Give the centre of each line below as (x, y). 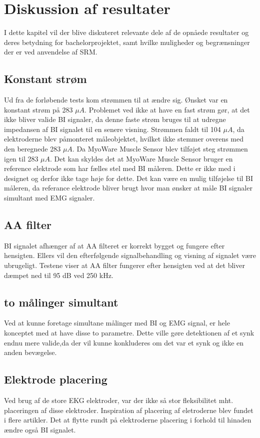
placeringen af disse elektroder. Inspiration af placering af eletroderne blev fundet (129, 410)
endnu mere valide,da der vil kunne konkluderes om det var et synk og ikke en (124, 342)
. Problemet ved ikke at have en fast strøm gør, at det (167, 109)
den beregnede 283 (32, 149)
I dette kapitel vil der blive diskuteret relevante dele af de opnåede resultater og (126, 32)
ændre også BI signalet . (40, 429)
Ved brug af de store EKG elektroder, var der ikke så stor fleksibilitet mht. (119, 400)
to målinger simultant (61, 302)
